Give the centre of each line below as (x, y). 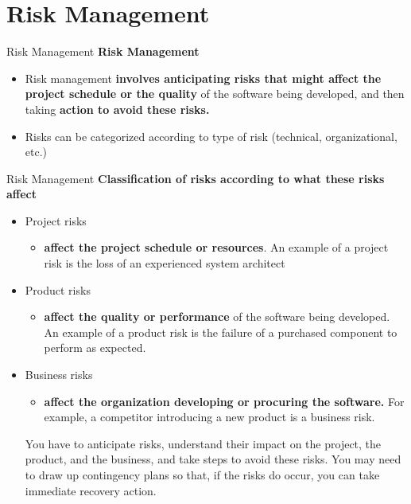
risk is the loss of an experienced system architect (165, 263)
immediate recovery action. (91, 490)
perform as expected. (95, 348)
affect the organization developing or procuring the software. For (224, 401)
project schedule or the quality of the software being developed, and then (215, 94)
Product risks (58, 289)
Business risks (59, 375)
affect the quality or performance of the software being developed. (217, 316)
